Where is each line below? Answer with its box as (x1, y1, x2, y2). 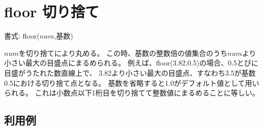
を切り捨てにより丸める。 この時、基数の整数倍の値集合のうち (18, 47, 228, 58)
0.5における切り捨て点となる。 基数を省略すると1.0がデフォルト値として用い (4, 77, 259, 88)
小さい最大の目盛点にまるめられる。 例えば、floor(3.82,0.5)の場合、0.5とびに (4, 57, 258, 68)
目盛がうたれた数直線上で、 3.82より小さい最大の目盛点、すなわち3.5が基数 (4, 67, 256, 78)
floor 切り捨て (4, 1, 99, 22)
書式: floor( (4, 30, 40, 41)
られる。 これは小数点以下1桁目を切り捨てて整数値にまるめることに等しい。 (4, 87, 259, 98)
